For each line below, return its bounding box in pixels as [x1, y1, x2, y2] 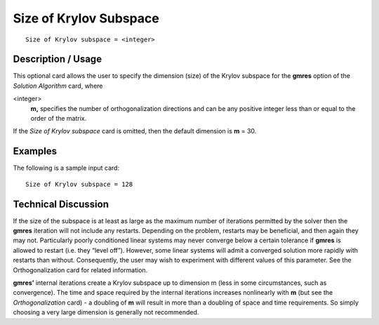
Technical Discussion [13, 198, 109, 210]
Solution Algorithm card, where [13, 81, 103, 90]
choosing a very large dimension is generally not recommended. [13, 308, 199, 317]
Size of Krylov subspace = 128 [25, 180, 133, 188]
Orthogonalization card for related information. [13, 265, 148, 274]
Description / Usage [13, 53, 102, 65]
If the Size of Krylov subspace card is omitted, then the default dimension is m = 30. [13, 127, 257, 135]
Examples [13, 145, 58, 157]
